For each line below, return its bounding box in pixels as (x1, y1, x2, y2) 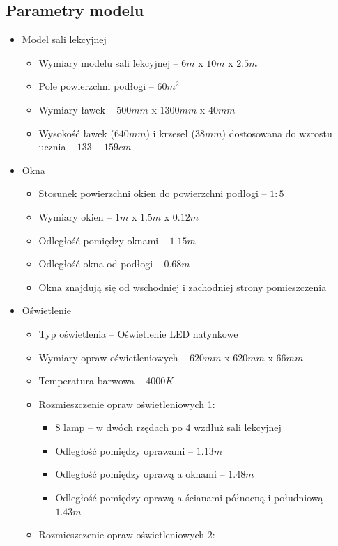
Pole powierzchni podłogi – (38, 79, 154, 93)
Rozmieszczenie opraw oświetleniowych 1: (38, 396, 215, 411)
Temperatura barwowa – (38, 373, 143, 388)
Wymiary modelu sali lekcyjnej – (38, 55, 178, 70)
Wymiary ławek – (38, 102, 114, 116)
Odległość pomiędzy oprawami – (55, 443, 194, 458)
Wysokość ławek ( (38, 125, 114, 140)
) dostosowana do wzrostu (222, 125, 332, 140)
